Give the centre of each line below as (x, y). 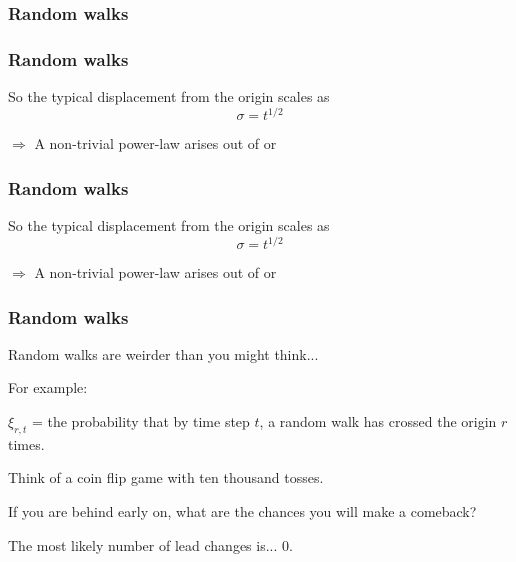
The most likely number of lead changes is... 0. (150, 544)
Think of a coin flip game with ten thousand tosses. (166, 477)
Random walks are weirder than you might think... (163, 353)
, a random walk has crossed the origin (378, 421)
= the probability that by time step (140, 421)
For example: (48, 387)
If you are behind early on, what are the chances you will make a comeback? (242, 511)
